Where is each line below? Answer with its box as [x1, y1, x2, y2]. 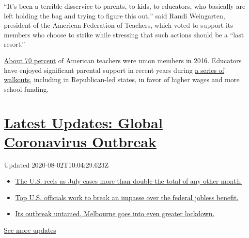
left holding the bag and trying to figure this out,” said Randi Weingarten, [4, 10, 225, 20]
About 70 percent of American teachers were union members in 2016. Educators [4, 55, 242, 65]
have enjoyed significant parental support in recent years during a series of [4, 65, 224, 75]
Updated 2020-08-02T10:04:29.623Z [4, 159, 109, 170]
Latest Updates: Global [4, 112, 163, 132]
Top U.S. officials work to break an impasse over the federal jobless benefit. [15, 192, 239, 202]
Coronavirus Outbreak [4, 131, 157, 151]
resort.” [4, 39, 25, 49]
